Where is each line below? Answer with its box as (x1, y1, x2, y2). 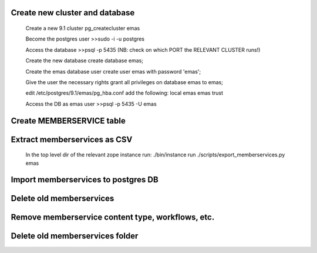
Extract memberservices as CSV (11, 134, 133, 144)
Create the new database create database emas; (25, 57, 144, 64)
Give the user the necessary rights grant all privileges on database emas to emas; (25, 78, 223, 85)
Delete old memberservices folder (11, 231, 139, 241)
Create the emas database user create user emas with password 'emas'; (25, 68, 201, 75)
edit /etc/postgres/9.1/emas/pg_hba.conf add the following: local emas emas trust (25, 89, 223, 96)
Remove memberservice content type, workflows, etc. (11, 212, 215, 222)
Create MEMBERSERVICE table (11, 115, 126, 126)
